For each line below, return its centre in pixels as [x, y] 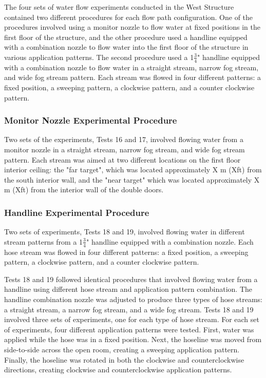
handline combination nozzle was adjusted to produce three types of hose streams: [134, 299]
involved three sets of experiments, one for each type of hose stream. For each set [132, 319]
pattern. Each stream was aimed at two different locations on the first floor [122, 159]
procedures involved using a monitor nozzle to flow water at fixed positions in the [132, 27]
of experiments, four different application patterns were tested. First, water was [129, 329]
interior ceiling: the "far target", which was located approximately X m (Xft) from [133, 170]
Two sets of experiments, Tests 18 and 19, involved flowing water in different [125, 232]
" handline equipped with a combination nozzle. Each [170, 241]
